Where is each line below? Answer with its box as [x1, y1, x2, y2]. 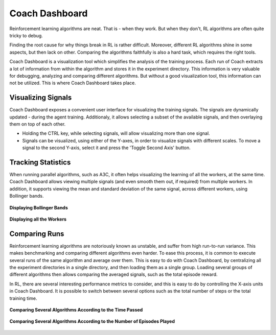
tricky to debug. [9, 32, 43, 38]
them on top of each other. [9, 121, 66, 127]
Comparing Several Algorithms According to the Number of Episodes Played [9, 318, 175, 324]
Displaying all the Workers [9, 216, 66, 222]
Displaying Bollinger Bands [9, 204, 68, 210]
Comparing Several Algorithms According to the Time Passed [9, 307, 143, 313]
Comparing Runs [9, 229, 64, 238]
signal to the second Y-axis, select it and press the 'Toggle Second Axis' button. [22, 145, 191, 151]
